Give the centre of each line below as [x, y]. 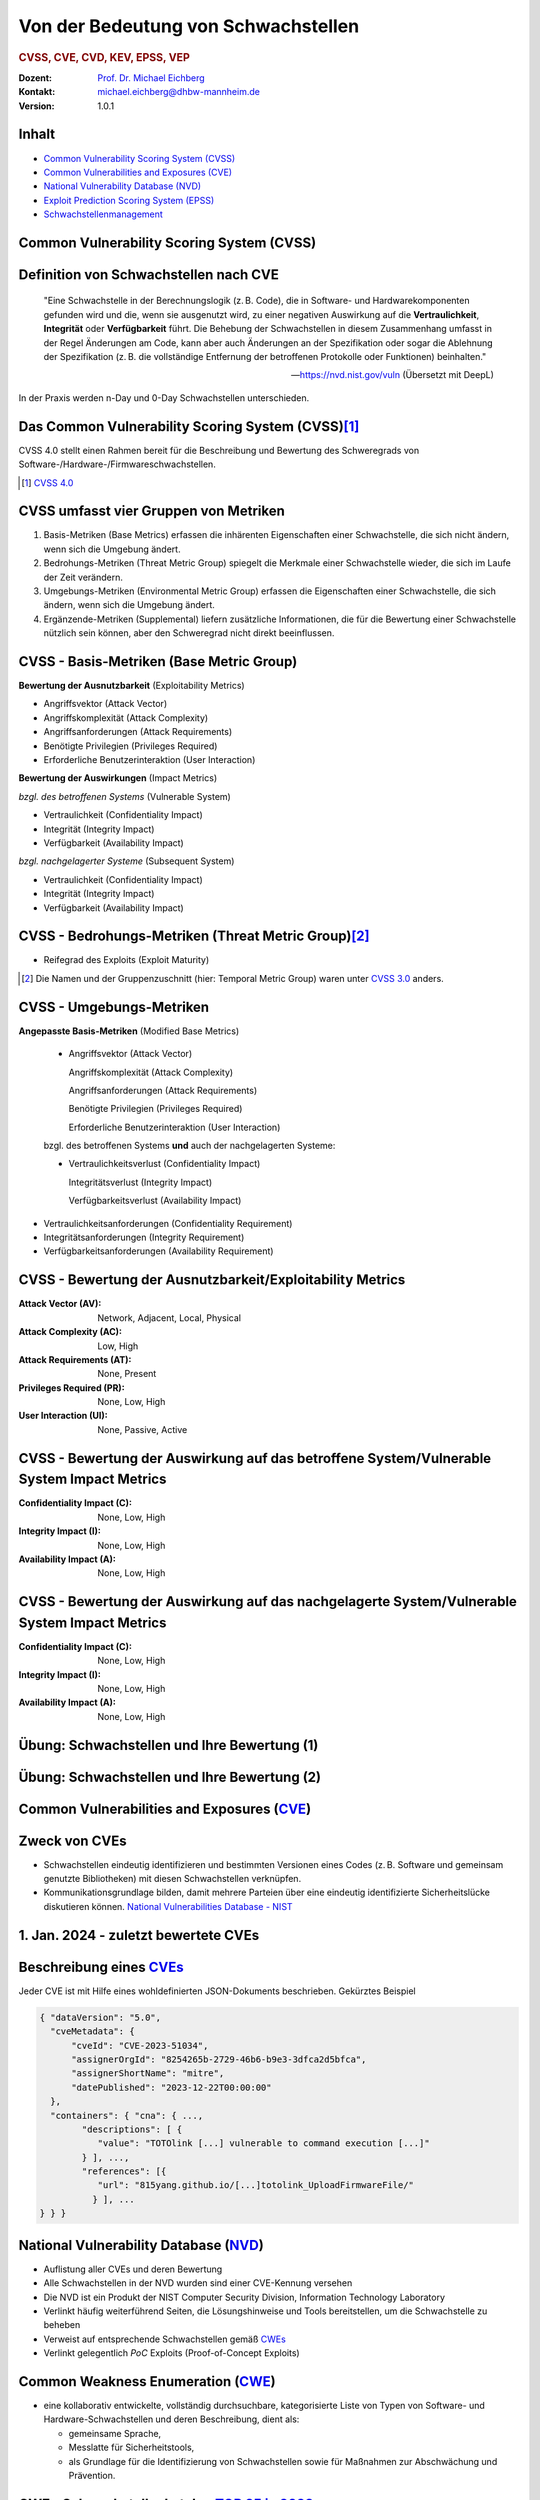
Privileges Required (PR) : [71, 1387]
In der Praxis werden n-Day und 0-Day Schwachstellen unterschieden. [164, 397]
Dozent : [35, 77]
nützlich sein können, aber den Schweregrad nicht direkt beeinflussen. [189, 633]
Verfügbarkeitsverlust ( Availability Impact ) [155, 1201]
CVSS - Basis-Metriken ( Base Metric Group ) [158, 661]
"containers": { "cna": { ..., [127, 2115]
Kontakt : [37, 92]
